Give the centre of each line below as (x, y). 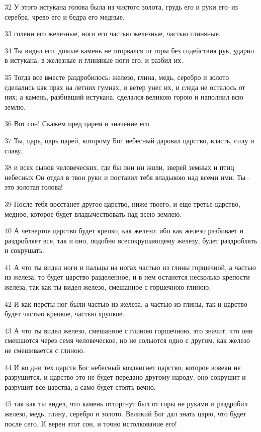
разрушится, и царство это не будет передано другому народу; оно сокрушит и (125, 377)
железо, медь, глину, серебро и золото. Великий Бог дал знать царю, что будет (125, 413)
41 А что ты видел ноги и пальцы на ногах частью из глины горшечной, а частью (130, 267)
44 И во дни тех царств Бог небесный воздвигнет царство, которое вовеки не (123, 367)
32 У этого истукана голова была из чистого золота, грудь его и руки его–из (121, 7)
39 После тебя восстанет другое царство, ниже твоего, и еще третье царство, (122, 203)
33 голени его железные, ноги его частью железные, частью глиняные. (113, 33)
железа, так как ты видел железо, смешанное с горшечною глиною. (108, 287)
